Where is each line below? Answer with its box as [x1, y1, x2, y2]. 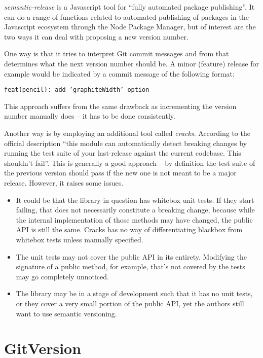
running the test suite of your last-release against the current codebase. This [4, 148, 241, 158]
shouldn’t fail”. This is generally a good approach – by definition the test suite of [4, 157, 255, 168]
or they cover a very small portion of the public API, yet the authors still [16, 298, 244, 308]
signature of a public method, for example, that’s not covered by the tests [16, 261, 245, 272]
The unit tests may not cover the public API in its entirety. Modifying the [16, 251, 247, 262]
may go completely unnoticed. [16, 271, 109, 281]
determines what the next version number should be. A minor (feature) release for [4, 58, 259, 68]
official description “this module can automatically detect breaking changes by [4, 137, 247, 148]
